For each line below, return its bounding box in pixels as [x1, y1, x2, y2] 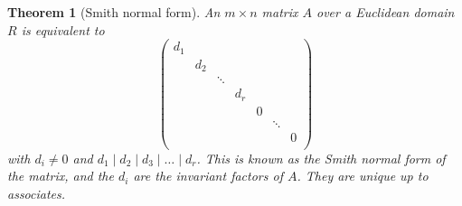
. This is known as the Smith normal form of [196, 148, 446, 167]
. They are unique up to [297, 166, 429, 185]
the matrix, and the [7, 166, 114, 185]
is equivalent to [21, 20, 105, 39]
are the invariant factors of [133, 166, 283, 185]
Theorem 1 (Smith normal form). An [7, 3, 221, 21]
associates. [7, 184, 66, 203]
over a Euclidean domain [316, 3, 455, 21]
